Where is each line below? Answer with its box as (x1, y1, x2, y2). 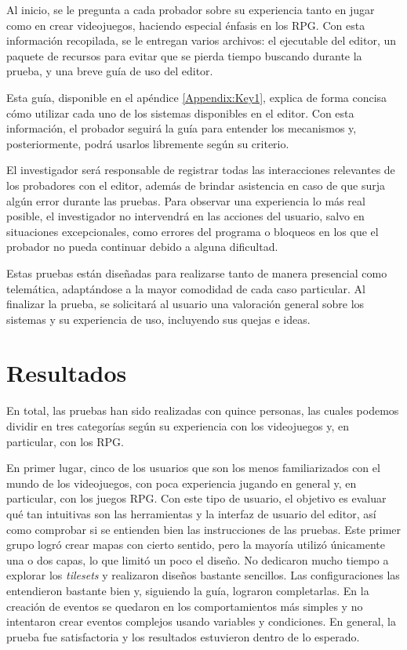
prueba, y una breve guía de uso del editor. (6, 63, 213, 79)
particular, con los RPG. (6, 433, 124, 449)
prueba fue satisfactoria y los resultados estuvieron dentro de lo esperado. (6, 628, 360, 645)
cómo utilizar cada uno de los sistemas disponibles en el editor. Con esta (6, 104, 354, 121)
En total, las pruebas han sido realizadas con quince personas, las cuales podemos (6, 402, 399, 419)
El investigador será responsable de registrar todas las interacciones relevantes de (6, 162, 395, 178)
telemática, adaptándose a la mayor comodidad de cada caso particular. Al (6, 280, 365, 296)
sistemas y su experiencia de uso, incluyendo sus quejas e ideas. (6, 310, 311, 327)
